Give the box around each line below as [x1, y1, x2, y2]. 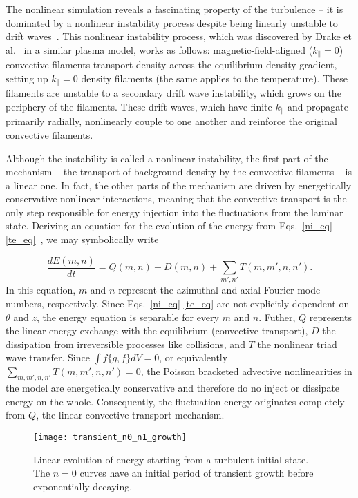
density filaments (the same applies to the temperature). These [81, 70, 348, 85]
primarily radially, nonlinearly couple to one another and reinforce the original [6, 114, 337, 128]
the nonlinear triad [257, 336, 337, 351]
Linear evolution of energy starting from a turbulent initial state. [33, 452, 309, 466]
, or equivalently [159, 350, 228, 365]
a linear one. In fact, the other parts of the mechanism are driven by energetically [6, 178, 352, 192]
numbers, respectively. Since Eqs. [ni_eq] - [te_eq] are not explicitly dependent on [6, 296, 350, 311]
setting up [6, 70, 48, 85]
